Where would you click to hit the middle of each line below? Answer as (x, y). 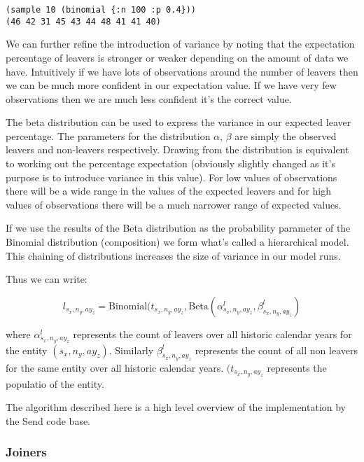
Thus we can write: (47, 279)
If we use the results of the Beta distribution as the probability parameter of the (178, 228)
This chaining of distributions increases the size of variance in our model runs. (173, 255)
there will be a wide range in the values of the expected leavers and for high (169, 191)
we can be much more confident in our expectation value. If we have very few (171, 85)
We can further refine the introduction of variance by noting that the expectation (180, 44)
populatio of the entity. (55, 383)
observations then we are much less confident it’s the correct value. (149, 98)
